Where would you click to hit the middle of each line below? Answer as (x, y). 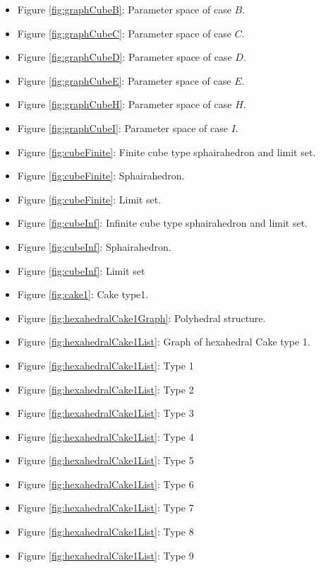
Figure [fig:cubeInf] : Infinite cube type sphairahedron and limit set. (163, 223)
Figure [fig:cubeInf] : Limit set (81, 270)
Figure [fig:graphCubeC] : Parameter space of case (125, 33)
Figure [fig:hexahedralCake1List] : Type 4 (105, 436)
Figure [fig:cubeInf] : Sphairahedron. (94, 246)
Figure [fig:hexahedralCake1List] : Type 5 (105, 460)
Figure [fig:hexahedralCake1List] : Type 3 (105, 413)
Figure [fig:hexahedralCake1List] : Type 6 (105, 484)
